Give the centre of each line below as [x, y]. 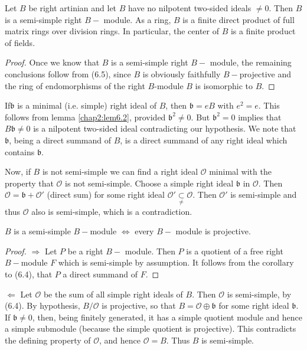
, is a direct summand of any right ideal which [204, 140]
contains [20, 151]
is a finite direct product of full [239, 19]
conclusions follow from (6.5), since [68, 73]
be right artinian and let [73, 8]
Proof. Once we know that [52, 62]
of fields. [20, 42]
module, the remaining [251, 62]
